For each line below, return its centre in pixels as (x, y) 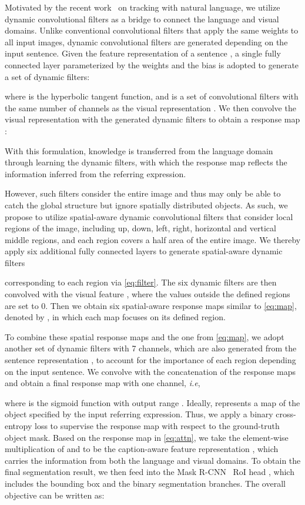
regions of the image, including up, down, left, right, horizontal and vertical (140, 228)
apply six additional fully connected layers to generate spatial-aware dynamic (144, 251)
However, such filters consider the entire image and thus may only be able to (143, 193)
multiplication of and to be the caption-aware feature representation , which (142, 449)
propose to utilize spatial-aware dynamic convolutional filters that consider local (149, 216)
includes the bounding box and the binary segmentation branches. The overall (145, 483)
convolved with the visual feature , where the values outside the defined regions (148, 294)
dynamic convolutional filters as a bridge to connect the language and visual (142, 19)
